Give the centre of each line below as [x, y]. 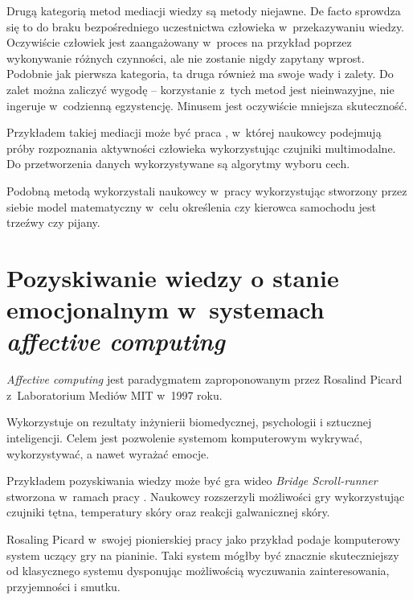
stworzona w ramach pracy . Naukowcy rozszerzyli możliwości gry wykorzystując [206, 496]
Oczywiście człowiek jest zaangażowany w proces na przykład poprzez [179, 42]
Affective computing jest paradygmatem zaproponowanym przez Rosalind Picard [204, 379]
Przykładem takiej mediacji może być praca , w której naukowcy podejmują [194, 132]
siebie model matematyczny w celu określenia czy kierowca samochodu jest [191, 206]
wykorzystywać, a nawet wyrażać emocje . [108, 453]
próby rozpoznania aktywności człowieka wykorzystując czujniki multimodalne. [201, 148]
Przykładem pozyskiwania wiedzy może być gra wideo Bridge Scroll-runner [192, 481]
